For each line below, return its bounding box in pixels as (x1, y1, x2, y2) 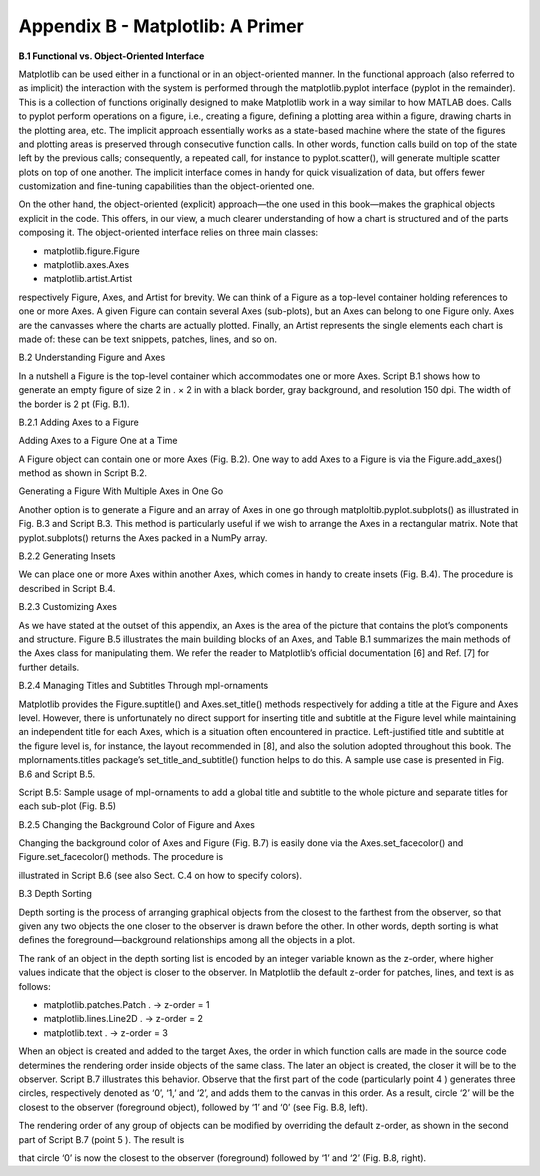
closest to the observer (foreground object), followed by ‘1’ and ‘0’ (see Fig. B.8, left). (18, 1101, 369, 1113)
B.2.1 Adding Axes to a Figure (18, 416, 139, 428)
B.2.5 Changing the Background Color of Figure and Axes (18, 818, 255, 830)
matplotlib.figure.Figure (43, 245, 140, 257)
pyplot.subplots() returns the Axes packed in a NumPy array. (18, 531, 268, 544)
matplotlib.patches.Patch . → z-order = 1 (43, 998, 210, 1010)
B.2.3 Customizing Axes (18, 601, 117, 613)
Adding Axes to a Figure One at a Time (18, 435, 178, 447)
